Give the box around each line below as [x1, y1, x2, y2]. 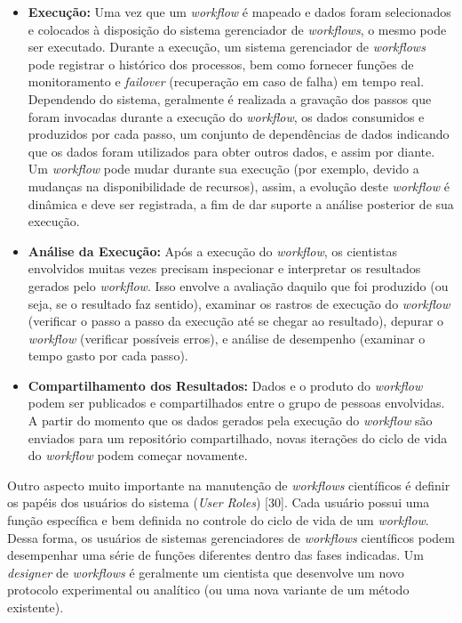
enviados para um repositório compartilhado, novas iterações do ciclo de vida [28, 428, 448, 447]
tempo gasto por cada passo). [28, 346, 188, 365]
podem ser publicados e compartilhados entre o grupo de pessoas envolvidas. [28, 393, 445, 412]
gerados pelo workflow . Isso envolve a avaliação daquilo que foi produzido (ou [28, 276, 449, 295]
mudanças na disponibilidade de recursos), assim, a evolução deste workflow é [28, 176, 450, 195]
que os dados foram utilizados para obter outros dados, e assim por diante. [28, 142, 435, 160]
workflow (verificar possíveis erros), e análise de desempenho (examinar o [28, 328, 426, 347]
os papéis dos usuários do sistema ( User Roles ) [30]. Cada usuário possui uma [7, 493, 430, 512]
